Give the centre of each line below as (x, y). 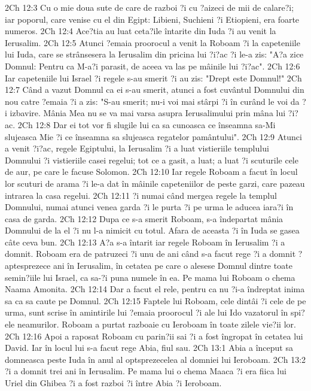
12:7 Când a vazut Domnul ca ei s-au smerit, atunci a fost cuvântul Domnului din (155, 90)
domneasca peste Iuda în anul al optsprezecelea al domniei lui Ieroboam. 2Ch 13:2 (155, 359)
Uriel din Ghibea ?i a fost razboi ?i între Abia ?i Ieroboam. (113, 383)
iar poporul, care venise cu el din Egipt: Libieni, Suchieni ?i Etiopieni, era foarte (152, 19)
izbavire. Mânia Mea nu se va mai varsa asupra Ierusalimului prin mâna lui (148, 113)
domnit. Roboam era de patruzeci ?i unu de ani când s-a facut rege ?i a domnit (150, 254)
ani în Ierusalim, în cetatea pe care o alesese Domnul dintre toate (173, 266)
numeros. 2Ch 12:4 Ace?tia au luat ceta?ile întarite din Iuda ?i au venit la (141, 31)
